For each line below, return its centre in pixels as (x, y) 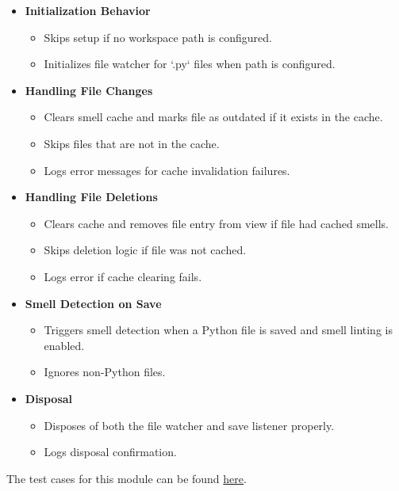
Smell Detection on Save (93, 303)
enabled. (64, 345)
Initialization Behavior (88, 10)
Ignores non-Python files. (105, 372)
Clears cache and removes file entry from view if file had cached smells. (216, 223)
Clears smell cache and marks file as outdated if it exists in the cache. (213, 117)
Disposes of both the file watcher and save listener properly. (189, 425)
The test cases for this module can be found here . (127, 478)
